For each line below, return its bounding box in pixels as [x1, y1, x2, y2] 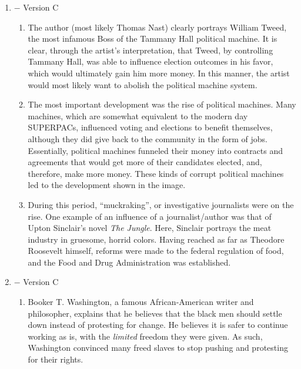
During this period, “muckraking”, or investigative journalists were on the [28, 198, 294, 210]
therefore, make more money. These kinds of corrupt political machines [28, 167, 284, 179]
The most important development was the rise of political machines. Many [28, 98, 296, 110]
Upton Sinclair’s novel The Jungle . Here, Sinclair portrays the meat [28, 222, 272, 234]
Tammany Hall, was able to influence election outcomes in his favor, [28, 55, 273, 68]
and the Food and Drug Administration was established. [28, 256, 231, 268]
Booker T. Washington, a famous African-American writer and [28, 296, 254, 308]
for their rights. [28, 353, 83, 365]
